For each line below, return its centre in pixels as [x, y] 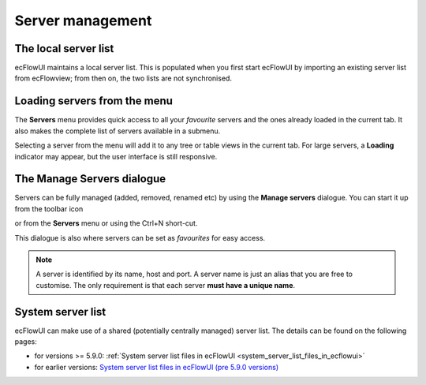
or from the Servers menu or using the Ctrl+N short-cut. [106, 223]
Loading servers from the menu [94, 101]
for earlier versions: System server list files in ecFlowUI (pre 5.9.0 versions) [157, 367]
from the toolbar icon [49, 208]
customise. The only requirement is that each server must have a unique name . [166, 285]
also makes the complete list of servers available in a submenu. [118, 131]
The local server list [64, 49]
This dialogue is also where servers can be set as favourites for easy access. [140, 237]
